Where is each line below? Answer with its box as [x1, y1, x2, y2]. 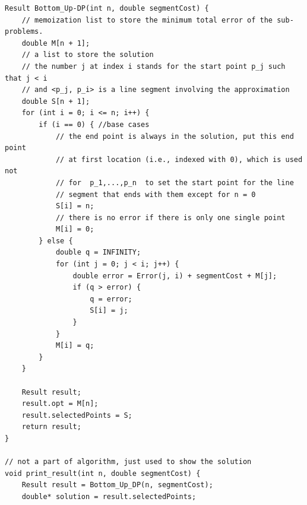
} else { [39, 236, 73, 245]
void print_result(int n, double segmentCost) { [5, 469, 201, 478]
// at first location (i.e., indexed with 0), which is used [55, 155, 303, 164]
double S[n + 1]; [21, 97, 90, 106]
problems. [5, 27, 43, 36]
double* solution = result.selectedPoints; [21, 492, 197, 501]
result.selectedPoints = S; [21, 411, 132, 420]
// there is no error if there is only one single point [55, 213, 286, 222]
